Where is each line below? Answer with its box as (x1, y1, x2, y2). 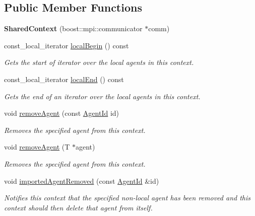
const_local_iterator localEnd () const (4, 74, 124, 84)
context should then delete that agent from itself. (4, 202, 153, 212)
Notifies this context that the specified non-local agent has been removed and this (4, 192, 251, 203)
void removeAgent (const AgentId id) (4, 108, 119, 118)
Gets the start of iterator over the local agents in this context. (4, 57, 194, 67)
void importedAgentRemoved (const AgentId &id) (4, 175, 159, 186)
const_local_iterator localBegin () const (4, 40, 129, 50)
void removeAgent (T (4, 141, 70, 152)
